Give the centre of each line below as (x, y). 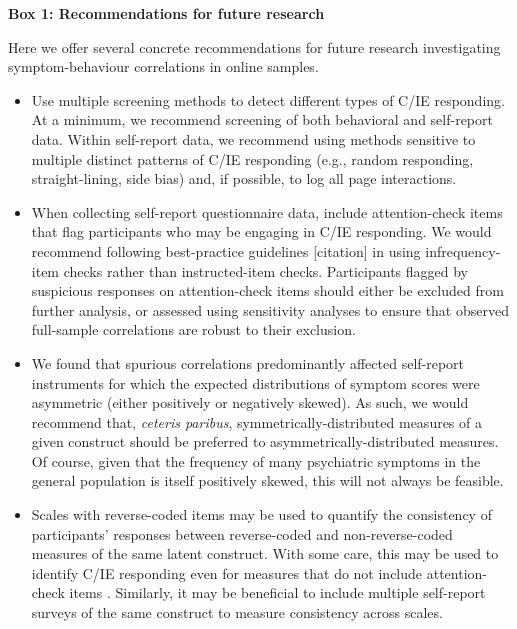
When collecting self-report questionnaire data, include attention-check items (267, 211)
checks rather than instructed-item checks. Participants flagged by (265, 270)
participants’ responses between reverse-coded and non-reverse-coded (242, 533)
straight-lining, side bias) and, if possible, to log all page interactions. (244, 178)
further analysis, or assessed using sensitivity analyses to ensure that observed (270, 309)
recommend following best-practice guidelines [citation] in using (226, 250)
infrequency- (463, 250)
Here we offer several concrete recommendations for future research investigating (254, 46)
